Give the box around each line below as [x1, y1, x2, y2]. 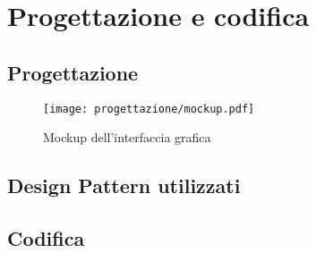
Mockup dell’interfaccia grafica [43, 128, 211, 147]
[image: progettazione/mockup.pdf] [43, 102, 255, 115]
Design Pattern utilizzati [7, 172, 241, 199]
